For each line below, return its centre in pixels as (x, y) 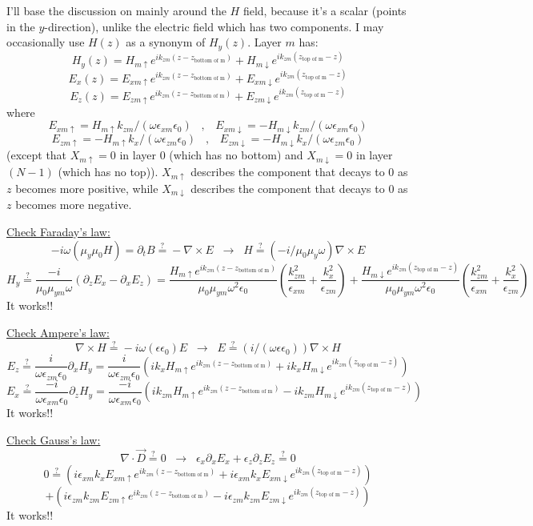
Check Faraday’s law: (58, 231)
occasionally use (46, 42)
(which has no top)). (108, 172)
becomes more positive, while (87, 188)
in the (21, 26)
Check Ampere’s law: (58, 332)
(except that (37, 155)
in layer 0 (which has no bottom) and (211, 155)
